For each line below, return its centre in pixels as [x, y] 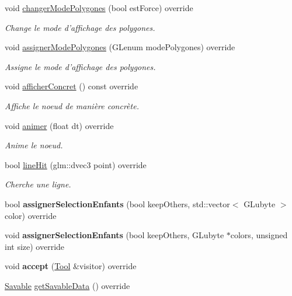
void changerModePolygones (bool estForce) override [99, 8]
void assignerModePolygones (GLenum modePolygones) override [120, 47]
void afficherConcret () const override [72, 86]
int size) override [35, 246]
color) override [31, 215]
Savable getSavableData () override [67, 285]
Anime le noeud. [34, 145]
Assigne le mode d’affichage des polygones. [80, 66]
